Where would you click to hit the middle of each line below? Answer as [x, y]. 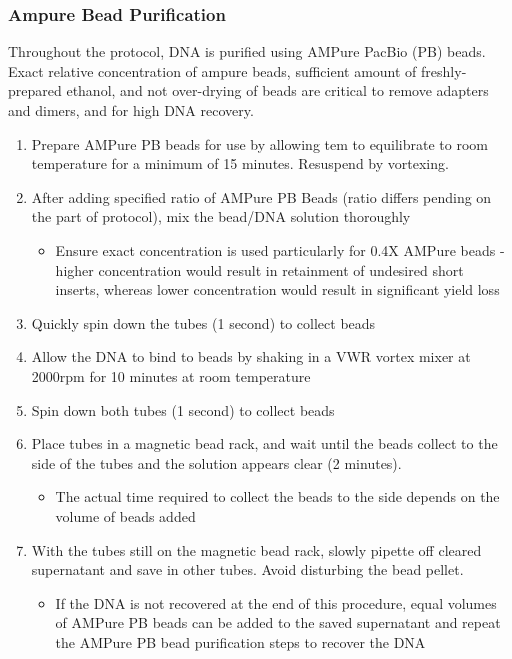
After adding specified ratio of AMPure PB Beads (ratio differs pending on [261, 196]
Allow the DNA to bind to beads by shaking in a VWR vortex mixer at [251, 356]
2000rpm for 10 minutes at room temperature [171, 375]
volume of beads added [125, 515]
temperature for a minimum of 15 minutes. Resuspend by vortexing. [240, 163]
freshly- [444, 70]
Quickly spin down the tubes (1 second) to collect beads [203, 322]
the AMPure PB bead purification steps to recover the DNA [240, 641]
